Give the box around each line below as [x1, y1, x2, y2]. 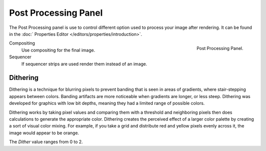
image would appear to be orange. [9, 130, 79, 136]
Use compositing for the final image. [21, 47, 96, 53]
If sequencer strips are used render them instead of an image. [21, 61, 147, 67]
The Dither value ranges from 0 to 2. [9, 139, 83, 145]
